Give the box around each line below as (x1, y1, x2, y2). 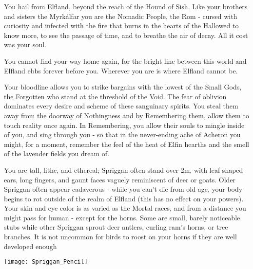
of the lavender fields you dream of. (4, 148, 109, 159)
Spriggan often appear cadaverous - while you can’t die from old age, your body (4, 184, 243, 194)
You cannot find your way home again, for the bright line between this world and (4, 55, 247, 66)
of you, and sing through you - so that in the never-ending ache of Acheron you (4, 129, 241, 140)
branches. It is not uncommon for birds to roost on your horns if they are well (4, 232, 237, 242)
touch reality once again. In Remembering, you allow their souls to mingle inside (4, 120, 245, 130)
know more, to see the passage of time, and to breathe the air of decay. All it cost (4, 30, 248, 40)
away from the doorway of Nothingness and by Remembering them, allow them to (4, 110, 249, 120)
